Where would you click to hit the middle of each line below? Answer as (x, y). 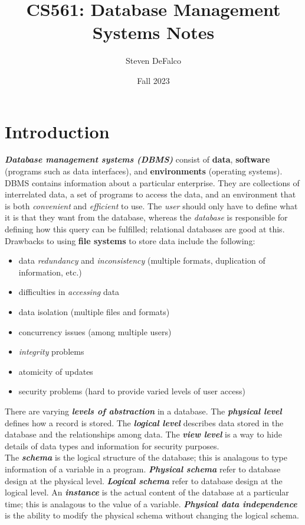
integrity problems (51, 351)
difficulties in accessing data (69, 292)
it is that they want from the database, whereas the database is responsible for (146, 217)
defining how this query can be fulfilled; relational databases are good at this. (145, 229)
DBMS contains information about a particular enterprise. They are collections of (152, 182)
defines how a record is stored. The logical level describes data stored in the (144, 422)
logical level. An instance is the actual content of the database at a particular (147, 492)
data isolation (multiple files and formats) (94, 311)
